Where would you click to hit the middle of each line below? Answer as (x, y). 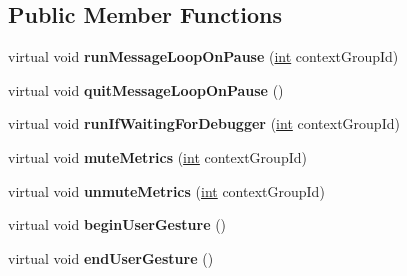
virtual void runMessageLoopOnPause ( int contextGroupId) (203, 56)
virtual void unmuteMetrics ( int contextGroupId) (166, 190)
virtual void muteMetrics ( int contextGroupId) (157, 156)
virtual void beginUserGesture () (117, 224)
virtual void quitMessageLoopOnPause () (146, 89)
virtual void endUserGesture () (111, 257)
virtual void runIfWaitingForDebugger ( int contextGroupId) (204, 123)
